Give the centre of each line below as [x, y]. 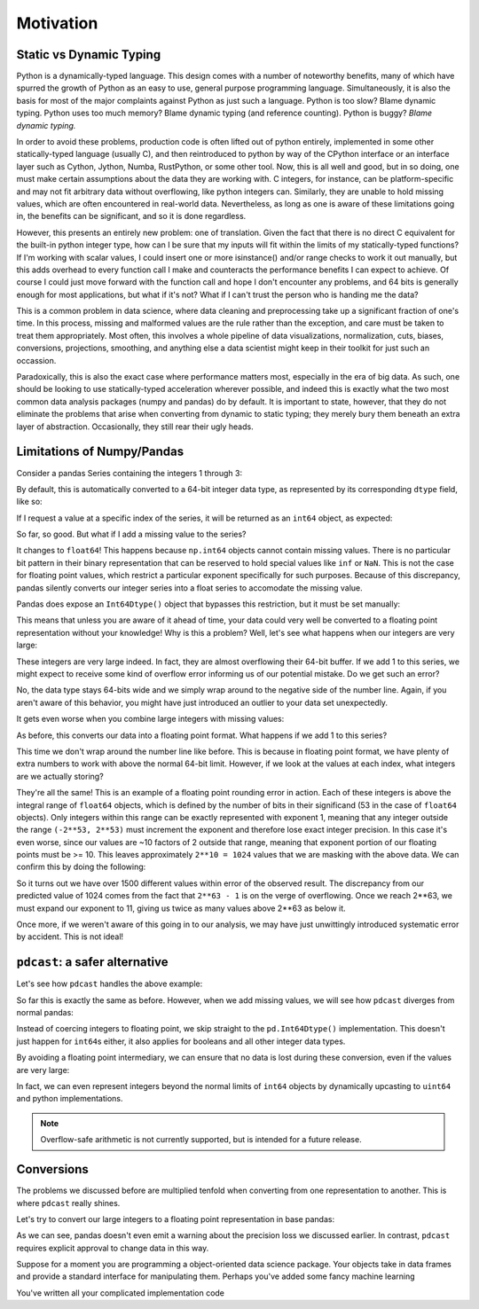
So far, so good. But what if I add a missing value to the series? [132, 534]
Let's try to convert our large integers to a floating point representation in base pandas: [176, 1219]
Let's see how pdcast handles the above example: [110, 984]
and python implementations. [70, 1099]
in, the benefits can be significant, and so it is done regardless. [131, 216]
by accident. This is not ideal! [70, 937]
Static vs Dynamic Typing [89, 55]
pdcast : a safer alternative [92, 962]
